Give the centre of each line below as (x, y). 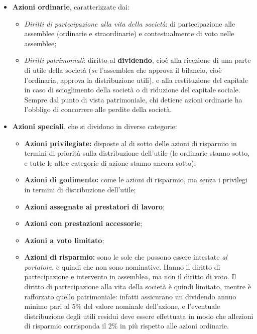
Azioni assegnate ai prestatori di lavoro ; (95, 206)
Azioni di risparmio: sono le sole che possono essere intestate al (126, 257)
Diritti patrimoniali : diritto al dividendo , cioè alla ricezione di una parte (138, 60)
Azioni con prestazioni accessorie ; (83, 223)
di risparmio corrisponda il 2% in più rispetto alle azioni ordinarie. (126, 326)
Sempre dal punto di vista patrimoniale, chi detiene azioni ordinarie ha (133, 99)
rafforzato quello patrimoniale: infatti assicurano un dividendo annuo (130, 296)
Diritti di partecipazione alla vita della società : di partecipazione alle (130, 23)
